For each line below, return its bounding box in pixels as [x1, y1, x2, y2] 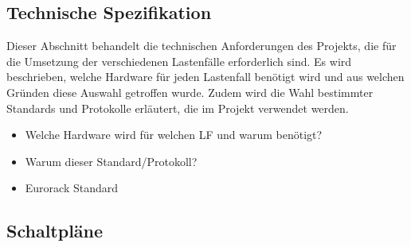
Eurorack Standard [25, 179, 119, 196]
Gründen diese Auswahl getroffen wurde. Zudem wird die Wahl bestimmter [6, 83, 374, 100]
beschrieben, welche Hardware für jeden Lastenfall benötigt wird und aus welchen [6, 68, 405, 85]
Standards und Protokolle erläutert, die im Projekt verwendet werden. [6, 99, 349, 116]
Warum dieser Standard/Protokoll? [25, 152, 198, 169]
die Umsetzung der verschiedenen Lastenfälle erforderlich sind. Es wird [6, 52, 352, 69]
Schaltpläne [6, 218, 104, 243]
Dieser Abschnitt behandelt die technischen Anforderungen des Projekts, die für [6, 37, 397, 54]
